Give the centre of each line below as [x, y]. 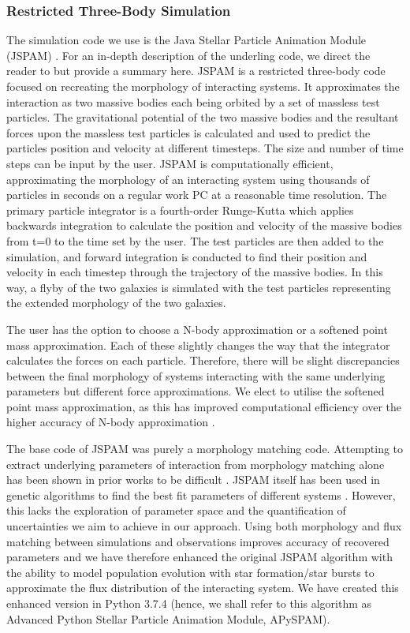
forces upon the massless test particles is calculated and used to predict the [188, 132]
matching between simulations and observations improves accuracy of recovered [198, 541]
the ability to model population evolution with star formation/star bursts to [190, 572]
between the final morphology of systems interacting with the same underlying [196, 375]
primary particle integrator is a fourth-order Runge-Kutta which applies [180, 210]
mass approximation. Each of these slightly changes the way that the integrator [198, 345]
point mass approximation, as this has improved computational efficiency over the [204, 406]
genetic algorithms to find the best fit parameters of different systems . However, [201, 494]
